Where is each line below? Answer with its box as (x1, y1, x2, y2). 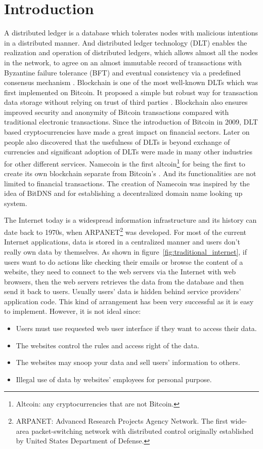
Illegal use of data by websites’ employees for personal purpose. (16, 374, 212, 384)
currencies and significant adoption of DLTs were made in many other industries (4, 146, 252, 157)
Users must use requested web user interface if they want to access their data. (16, 323, 257, 334)
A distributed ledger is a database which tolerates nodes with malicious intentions (4, 27, 258, 38)
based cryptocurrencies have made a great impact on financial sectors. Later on (4, 127, 250, 137)
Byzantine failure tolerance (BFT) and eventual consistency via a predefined (4, 67, 241, 77)
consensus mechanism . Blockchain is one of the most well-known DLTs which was (4, 77, 258, 88)
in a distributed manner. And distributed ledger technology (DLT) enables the (4, 37, 247, 48)
